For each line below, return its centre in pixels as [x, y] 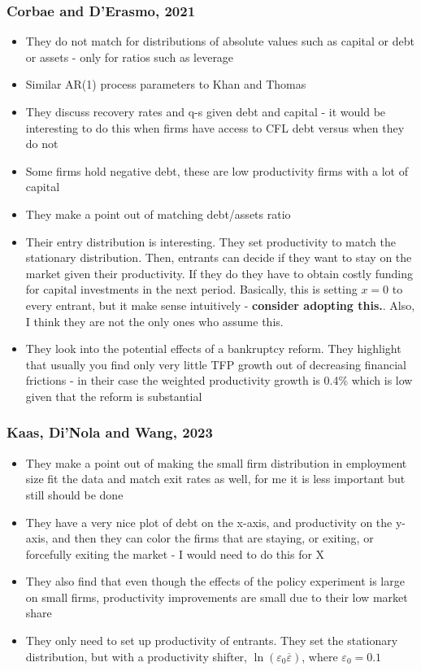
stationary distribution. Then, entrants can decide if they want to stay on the [219, 257]
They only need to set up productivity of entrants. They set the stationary [212, 640]
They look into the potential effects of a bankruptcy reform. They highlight [213, 349]
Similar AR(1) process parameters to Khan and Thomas [166, 84]
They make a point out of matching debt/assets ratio [158, 213]
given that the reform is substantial [114, 396]
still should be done [74, 494]
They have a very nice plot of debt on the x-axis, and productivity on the [209, 522]
